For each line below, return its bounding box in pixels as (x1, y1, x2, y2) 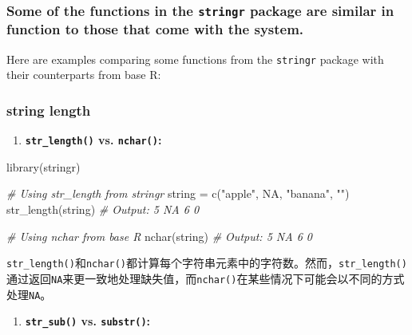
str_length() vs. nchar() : (25, 132, 162, 148)
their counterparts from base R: (6, 66, 161, 83)
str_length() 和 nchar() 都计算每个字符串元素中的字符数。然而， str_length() (6, 254, 407, 271)
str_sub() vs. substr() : (25, 313, 151, 329)
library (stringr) (6, 158, 81, 175)
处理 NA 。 (6, 286, 52, 302)
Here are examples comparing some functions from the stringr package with (6, 50, 384, 67)
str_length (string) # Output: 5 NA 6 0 (6, 201, 200, 218)
